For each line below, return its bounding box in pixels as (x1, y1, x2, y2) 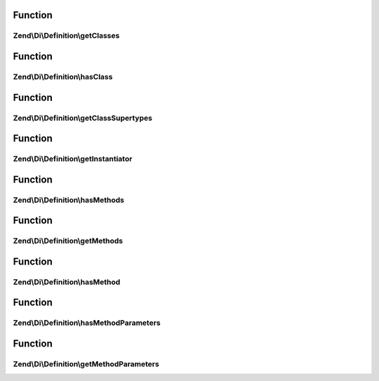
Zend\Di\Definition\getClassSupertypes (13, 113, 152, 123)
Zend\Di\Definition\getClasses (13, 31, 120, 41)
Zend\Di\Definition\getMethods (13, 236, 123, 246)
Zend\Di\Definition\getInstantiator (13, 154, 133, 164)
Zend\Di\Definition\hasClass (13, 72, 113, 81)
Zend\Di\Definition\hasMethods (13, 195, 125, 205)
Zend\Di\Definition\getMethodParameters (13, 359, 159, 369)
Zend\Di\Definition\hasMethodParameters (13, 318, 161, 328)
